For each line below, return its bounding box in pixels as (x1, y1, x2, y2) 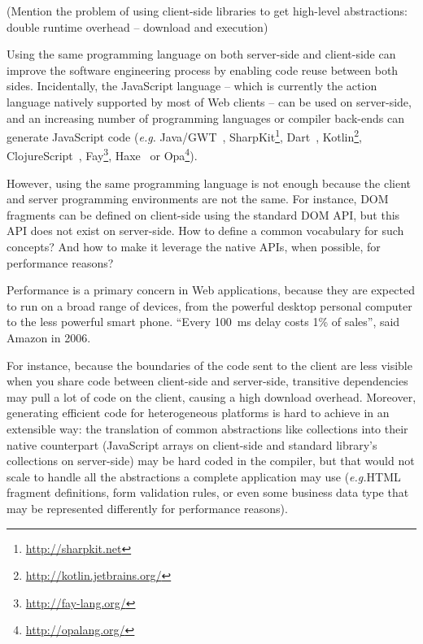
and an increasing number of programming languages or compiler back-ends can (7, 109, 404, 126)
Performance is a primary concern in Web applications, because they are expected (7, 281, 415, 298)
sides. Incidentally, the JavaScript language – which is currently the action (7, 77, 377, 94)
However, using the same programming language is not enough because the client (7, 174, 411, 191)
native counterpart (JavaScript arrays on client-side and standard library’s (7, 436, 377, 453)
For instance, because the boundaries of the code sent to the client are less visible (7, 356, 412, 373)
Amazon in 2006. (7, 329, 91, 346)
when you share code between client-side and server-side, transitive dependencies (7, 372, 408, 389)
